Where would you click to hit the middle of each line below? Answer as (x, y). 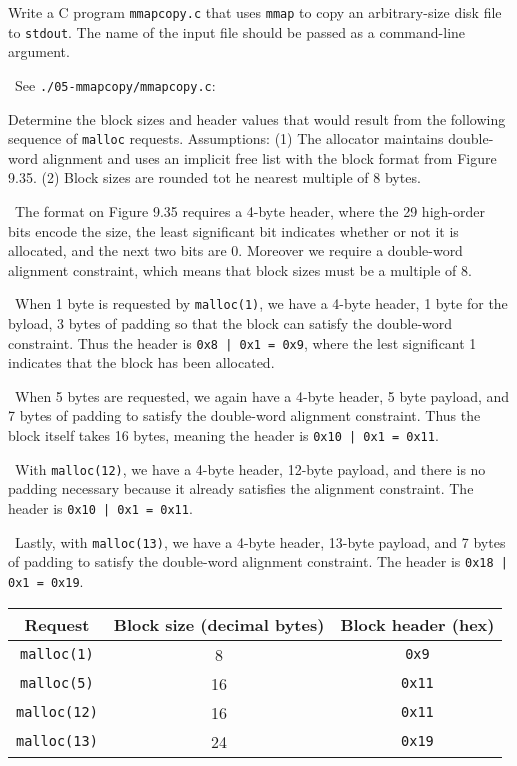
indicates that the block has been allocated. (141, 362)
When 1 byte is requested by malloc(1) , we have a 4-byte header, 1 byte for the (261, 303)
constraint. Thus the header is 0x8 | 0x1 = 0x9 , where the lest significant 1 (242, 342)
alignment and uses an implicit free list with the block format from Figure (269, 157)
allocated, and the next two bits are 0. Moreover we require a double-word (235, 250)
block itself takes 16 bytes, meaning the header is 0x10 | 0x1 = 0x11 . (223, 435)
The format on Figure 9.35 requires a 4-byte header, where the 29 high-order (249, 211)
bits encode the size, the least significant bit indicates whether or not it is (233, 230)
